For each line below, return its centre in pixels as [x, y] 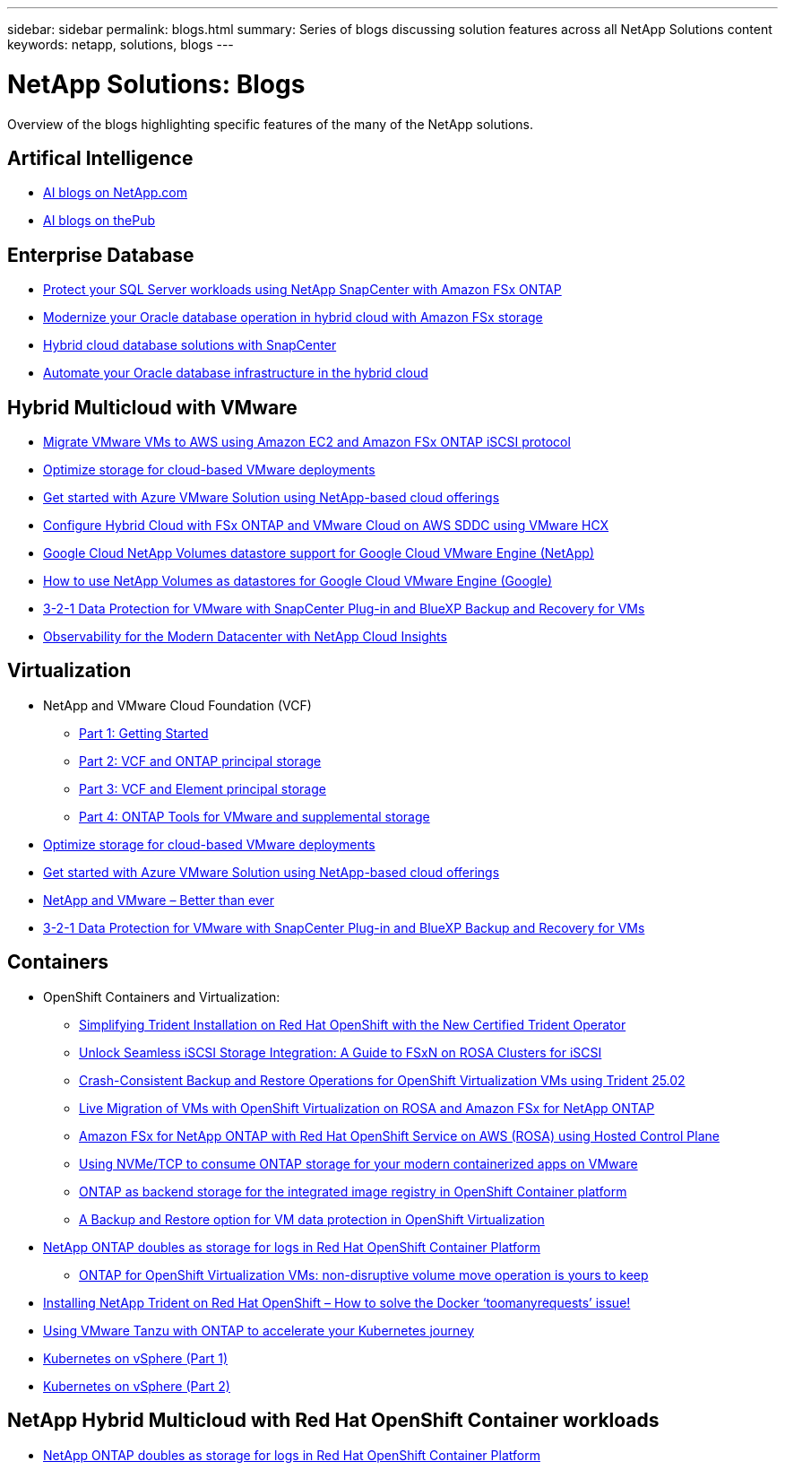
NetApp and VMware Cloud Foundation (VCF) [177, 705]
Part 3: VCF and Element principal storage [203, 788]
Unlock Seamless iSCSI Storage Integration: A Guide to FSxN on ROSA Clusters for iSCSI [341, 1052]
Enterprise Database [101, 255]
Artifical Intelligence [100, 158]
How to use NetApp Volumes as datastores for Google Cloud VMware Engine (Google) [298, 581]
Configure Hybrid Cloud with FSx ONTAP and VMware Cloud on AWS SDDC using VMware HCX [326, 526]
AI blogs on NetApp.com [116, 193]
